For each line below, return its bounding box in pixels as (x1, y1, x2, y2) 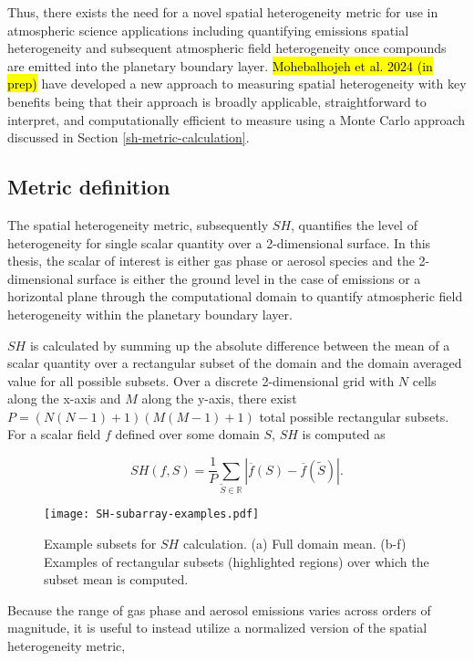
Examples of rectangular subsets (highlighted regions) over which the (44, 551, 429, 571)
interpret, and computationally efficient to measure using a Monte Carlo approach (7, 110, 466, 129)
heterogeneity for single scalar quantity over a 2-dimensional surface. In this (7, 233, 431, 252)
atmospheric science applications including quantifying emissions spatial (7, 20, 409, 39)
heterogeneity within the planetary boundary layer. (7, 304, 293, 323)
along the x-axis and (7, 389, 121, 408)
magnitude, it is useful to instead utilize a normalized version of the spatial (7, 618, 428, 637)
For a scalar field (7, 425, 101, 444)
